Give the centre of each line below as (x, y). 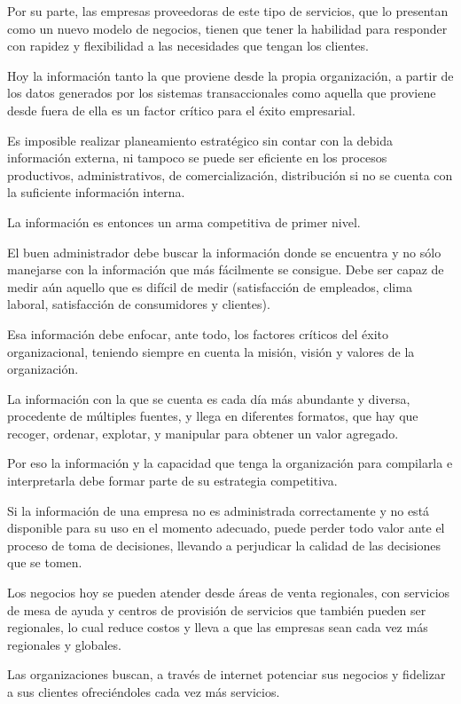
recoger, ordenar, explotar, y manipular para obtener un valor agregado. (203, 433)
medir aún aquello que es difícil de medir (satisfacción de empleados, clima (210, 286)
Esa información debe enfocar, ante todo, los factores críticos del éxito (198, 333)
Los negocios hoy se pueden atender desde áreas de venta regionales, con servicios (229, 593)
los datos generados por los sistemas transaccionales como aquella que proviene (222, 93)
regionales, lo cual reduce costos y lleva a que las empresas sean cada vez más (218, 627)
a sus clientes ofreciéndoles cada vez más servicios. (144, 692)
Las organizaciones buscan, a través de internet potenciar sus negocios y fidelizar (227, 674)
